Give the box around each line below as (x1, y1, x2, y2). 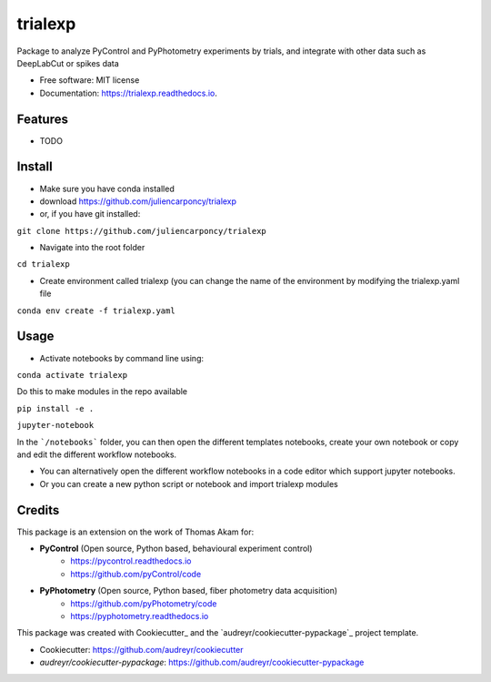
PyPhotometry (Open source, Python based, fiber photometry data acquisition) (39, 585, 338, 596)
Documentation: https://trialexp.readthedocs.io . (39, 87, 218, 98)
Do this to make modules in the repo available (16, 386, 188, 397)
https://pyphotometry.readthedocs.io (70, 610, 209, 621)
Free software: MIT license (39, 75, 140, 86)
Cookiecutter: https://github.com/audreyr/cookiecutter (39, 644, 245, 655)
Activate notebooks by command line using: (39, 352, 205, 363)
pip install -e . (16, 403, 95, 413)
